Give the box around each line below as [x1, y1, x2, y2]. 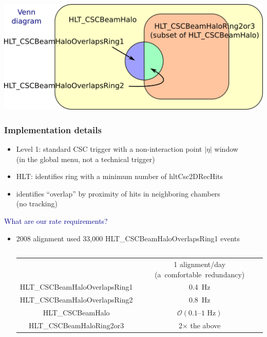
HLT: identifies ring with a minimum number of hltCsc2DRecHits [16, 171, 223, 182]
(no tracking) [16, 198, 58, 209]
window [214, 144, 238, 154]
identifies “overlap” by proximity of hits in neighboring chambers [16, 188, 220, 199]
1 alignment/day [174, 258, 226, 269]
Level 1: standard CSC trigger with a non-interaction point [16, 144, 202, 154]
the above [190, 320, 221, 330]
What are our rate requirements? [4, 216, 108, 226]
